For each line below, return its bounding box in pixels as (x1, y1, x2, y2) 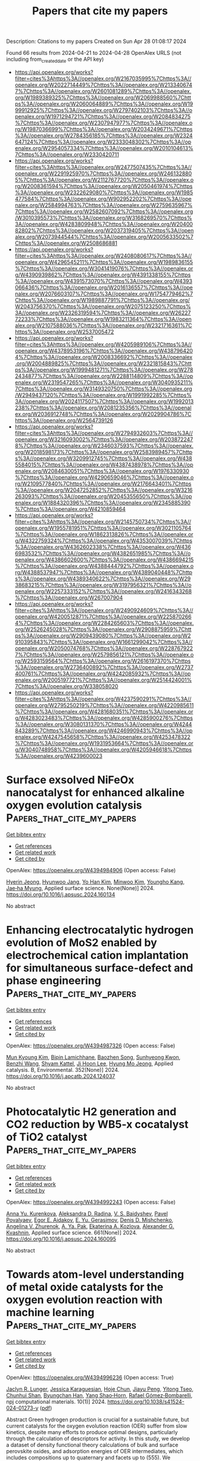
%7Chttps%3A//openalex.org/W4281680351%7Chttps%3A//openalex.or (14, 708, 193, 715)
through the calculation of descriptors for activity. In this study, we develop (6, 1435, 190, 1442)
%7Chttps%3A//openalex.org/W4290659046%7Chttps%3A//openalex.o (14, 474, 194, 481)
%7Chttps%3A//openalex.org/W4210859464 (14, 505, 126, 512)
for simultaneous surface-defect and (6, 961, 193, 975)
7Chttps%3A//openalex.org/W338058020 (14, 682, 118, 689)
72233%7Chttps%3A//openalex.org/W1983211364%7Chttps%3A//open (14, 315, 192, 322)
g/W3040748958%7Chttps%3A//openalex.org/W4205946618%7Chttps (14, 746, 192, 753)
